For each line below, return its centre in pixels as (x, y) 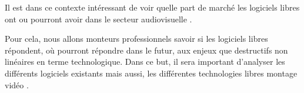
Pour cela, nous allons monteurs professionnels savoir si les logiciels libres (136, 39)
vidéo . (17, 84)
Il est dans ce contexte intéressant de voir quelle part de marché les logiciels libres (152, 7)
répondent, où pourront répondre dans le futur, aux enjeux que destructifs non (146, 50)
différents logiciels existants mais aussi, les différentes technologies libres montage (151, 73)
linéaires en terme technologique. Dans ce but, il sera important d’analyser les (145, 62)
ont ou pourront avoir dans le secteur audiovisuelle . (98, 19)
